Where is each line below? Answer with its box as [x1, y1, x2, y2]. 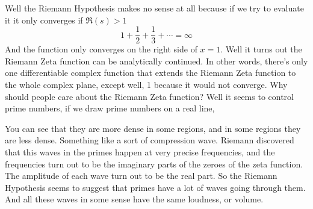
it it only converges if [5, 13, 83, 26]
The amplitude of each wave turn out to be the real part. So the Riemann [5, 169, 277, 182]
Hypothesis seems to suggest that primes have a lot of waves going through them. [5, 181, 306, 193]
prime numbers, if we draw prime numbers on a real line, [5, 102, 215, 114]
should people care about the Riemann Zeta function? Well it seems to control [5, 90, 294, 102]
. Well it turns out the [220, 43, 302, 55]
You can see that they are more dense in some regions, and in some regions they [5, 122, 301, 134]
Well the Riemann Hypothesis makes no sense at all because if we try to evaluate [5, 2, 304, 14]
